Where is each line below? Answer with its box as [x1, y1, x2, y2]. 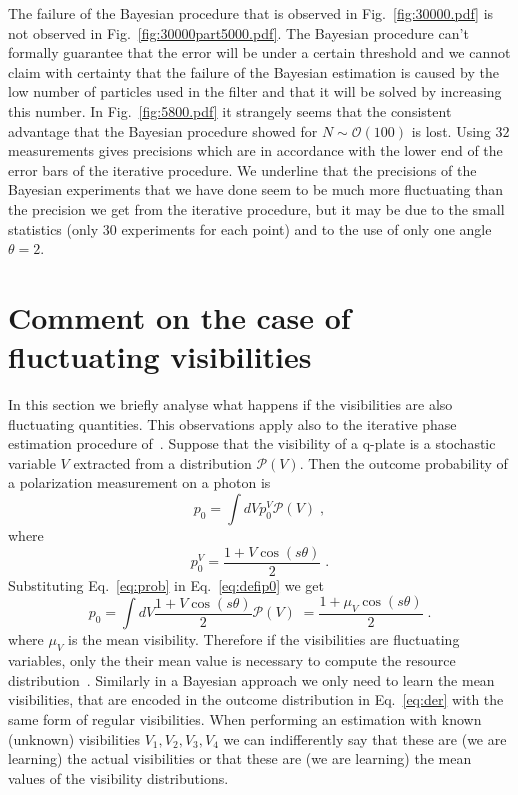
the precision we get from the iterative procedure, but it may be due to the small [8, 198, 505, 219]
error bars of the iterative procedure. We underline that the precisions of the [8, 159, 477, 180]
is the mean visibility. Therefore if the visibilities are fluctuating [68, 629, 460, 650]
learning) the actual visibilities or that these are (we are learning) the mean [8, 748, 472, 769]
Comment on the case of [8, 296, 351, 337]
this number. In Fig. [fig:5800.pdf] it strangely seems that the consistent [8, 100, 452, 121]
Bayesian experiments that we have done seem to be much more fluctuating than [8, 179, 504, 200]
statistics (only [8, 218, 99, 239]
